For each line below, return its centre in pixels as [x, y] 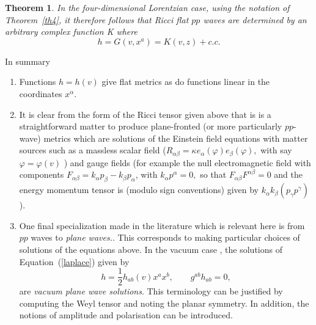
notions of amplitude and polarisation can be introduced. [126, 315]
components [42, 174]
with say [276, 150]
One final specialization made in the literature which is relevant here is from [162, 225]
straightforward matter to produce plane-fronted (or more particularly [151, 126]
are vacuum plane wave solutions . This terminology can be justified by [151, 291]
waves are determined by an [255, 19]
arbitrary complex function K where [71, 31]
